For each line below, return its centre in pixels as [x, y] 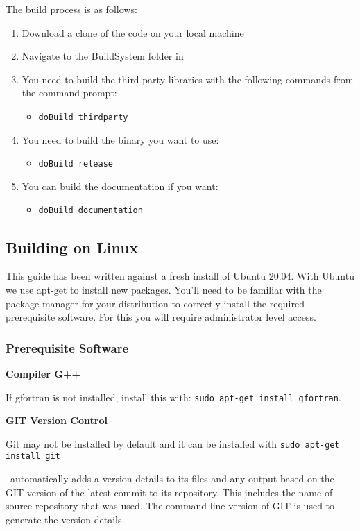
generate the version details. [65, 519]
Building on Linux [72, 247]
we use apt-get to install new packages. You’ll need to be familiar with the [164, 289]
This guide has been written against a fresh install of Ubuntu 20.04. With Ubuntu [180, 276]
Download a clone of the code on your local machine [133, 32]
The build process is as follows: [71, 9]
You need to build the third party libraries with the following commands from [188, 79]
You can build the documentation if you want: [120, 186]
